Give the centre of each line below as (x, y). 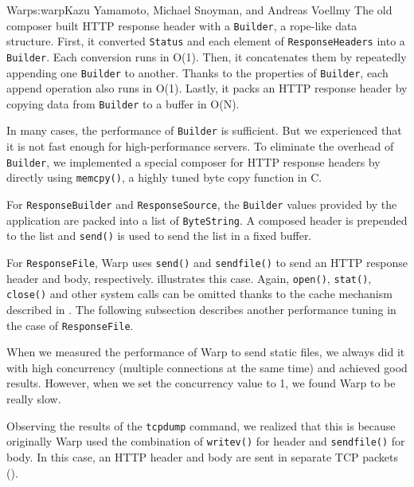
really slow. (34, 399)
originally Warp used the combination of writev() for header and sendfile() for (206, 441)
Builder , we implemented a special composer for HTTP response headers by (193, 161)
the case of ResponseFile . (70, 325)
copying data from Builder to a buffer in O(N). (123, 103)
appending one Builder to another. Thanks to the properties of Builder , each (197, 72)
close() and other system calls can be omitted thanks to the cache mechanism (199, 294)
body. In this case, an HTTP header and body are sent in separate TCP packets (203, 456)
